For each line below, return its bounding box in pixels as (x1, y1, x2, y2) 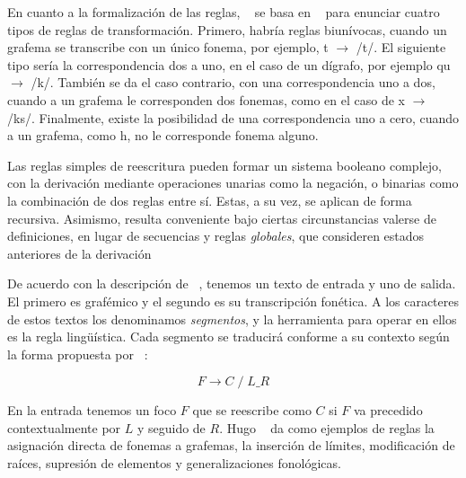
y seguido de (136, 418, 206, 437)
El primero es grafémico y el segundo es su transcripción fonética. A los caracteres (7, 291, 460, 310)
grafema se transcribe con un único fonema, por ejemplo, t (7, 38, 329, 57)
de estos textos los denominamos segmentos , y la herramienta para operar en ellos (7, 309, 457, 328)
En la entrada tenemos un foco (7, 401, 177, 420)
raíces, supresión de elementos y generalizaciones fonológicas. (7, 454, 341, 473)
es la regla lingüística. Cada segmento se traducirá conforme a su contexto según (7, 327, 450, 346)
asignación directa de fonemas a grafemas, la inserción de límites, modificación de (7, 436, 455, 455)
